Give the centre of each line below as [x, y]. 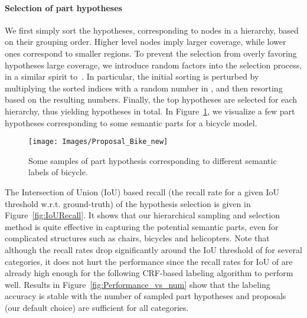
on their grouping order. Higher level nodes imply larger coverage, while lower [146, 42]
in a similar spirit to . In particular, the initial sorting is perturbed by [132, 76]
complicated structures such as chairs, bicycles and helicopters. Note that [137, 238]
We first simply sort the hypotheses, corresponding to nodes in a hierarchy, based [152, 30]
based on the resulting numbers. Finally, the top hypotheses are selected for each [151, 99]
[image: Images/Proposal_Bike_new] [98, 142]
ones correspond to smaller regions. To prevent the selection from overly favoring [151, 53]
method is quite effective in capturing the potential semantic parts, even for [142, 226]
